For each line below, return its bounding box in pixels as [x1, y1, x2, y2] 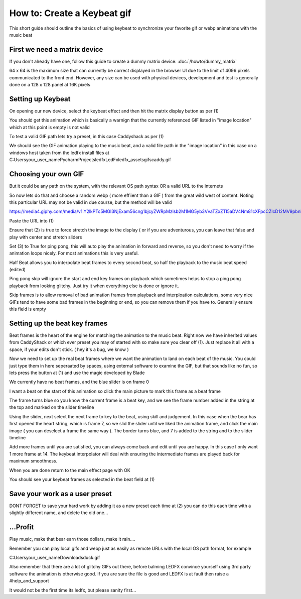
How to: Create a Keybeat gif [9, 8, 131, 19]
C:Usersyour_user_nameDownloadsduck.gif [9, 554, 100, 560]
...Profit [9, 523, 34, 532]
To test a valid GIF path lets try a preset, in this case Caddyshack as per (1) [9, 134, 164, 140]
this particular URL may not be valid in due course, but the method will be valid [9, 199, 172, 205]
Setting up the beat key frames [9, 319, 108, 327]
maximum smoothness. [9, 458, 58, 464]
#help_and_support [9, 578, 50, 584]
